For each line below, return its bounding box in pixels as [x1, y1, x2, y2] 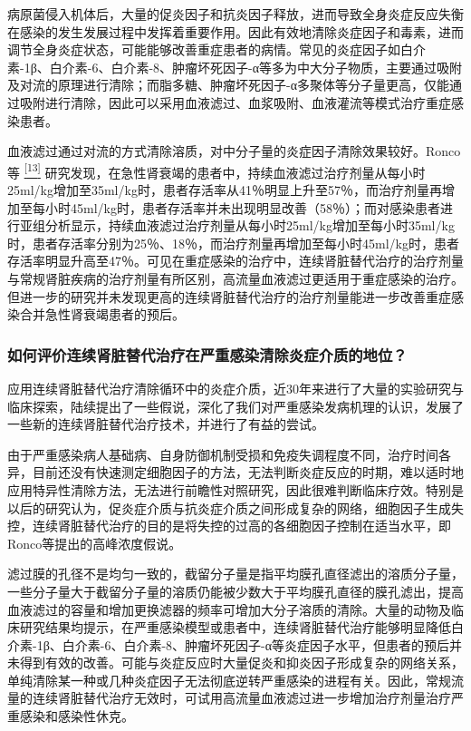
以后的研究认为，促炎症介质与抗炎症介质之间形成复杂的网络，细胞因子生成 [7, 498, 451, 517]
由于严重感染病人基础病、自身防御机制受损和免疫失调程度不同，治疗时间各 [7, 444, 451, 463]
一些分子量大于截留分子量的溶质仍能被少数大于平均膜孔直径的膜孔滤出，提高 [7, 581, 464, 600]
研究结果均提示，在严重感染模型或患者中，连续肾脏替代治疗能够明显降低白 [19, 618, 464, 637]
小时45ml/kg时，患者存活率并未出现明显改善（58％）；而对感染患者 [44, 198, 440, 217]
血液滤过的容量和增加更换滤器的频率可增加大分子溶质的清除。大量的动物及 [7, 599, 451, 619]
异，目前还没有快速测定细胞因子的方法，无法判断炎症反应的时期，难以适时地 [7, 463, 464, 482]
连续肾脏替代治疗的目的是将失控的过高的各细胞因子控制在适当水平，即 [32, 516, 451, 535]
